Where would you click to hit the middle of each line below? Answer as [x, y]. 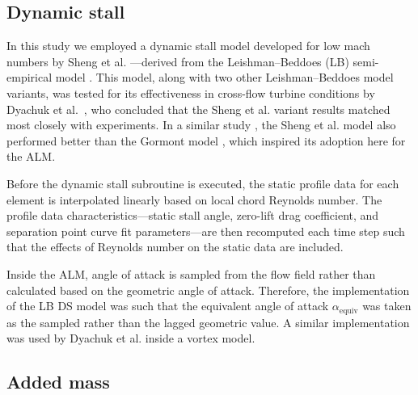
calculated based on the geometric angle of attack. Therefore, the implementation [208, 290]
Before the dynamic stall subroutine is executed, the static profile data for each [203, 183]
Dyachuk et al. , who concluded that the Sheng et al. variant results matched [198, 109]
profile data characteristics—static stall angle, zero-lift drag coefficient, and [193, 215]
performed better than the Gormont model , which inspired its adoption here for [206, 140]
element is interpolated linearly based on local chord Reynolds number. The [194, 199]
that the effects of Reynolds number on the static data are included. [175, 247]
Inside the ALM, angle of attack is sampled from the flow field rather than [191, 273]
